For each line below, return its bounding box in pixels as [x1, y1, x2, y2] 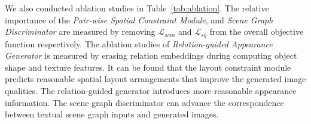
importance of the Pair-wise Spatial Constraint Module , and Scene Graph [5, 13, 273, 26]
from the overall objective [209, 25, 304, 38]
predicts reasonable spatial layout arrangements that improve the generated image [5, 72, 306, 85]
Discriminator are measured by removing [5, 25, 155, 38]
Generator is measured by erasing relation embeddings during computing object [5, 49, 297, 62]
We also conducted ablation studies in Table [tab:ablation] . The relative [5, 2, 269, 14]
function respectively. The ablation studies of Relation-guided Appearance [5, 37, 273, 50]
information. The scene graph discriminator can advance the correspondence [5, 96, 284, 108]
